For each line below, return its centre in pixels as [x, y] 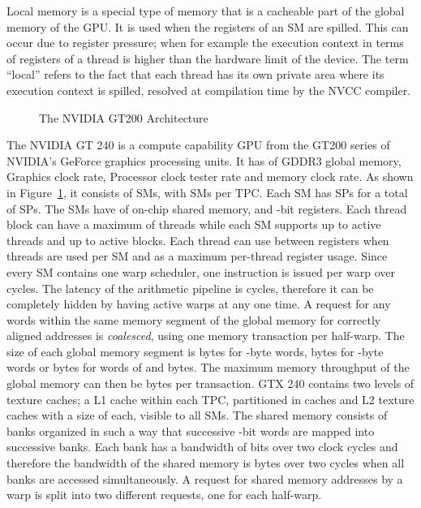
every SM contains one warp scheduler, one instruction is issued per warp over [201, 271]
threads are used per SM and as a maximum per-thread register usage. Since [197, 256]
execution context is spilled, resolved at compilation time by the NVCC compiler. [209, 90]
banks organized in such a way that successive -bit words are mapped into [191, 431]
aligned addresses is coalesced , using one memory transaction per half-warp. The [206, 336]
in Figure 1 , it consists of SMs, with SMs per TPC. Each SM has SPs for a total [207, 192]
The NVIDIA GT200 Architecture [124, 117]
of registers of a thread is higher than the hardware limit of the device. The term [208, 58]
